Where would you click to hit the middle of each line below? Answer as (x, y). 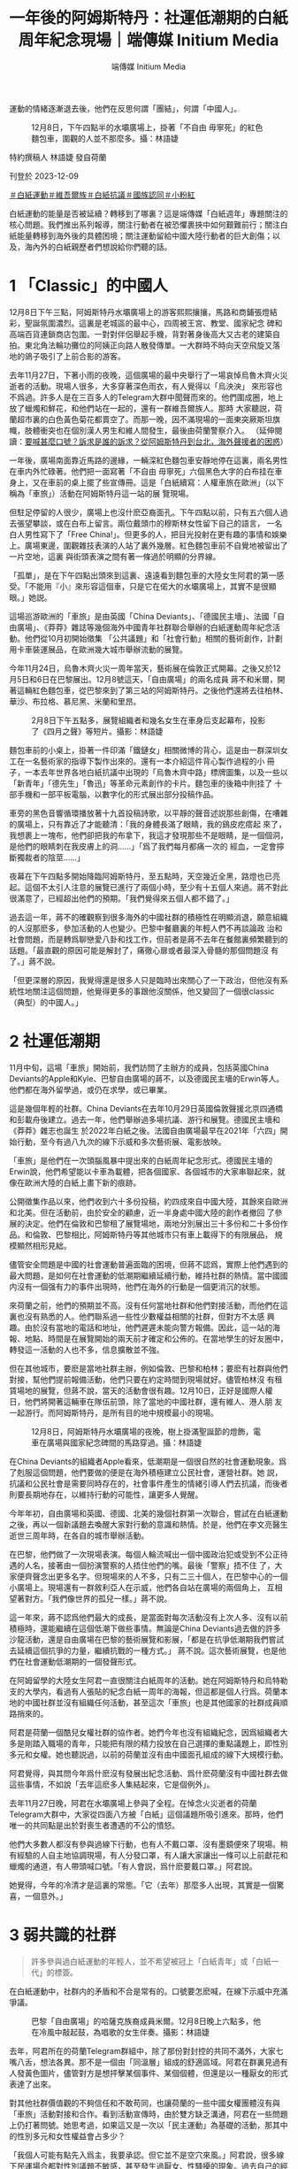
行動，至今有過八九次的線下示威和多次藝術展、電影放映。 (121, 1142)
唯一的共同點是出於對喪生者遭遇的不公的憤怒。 (94, 1825)
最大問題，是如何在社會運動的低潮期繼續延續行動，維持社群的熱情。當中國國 (149, 1275)
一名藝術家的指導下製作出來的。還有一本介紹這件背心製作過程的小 (145, 761)
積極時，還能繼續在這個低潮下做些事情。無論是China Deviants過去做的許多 (145, 1628)
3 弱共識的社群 (63, 1935)
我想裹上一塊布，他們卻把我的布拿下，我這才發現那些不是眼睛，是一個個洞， (149, 835)
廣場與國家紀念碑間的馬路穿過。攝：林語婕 (124, 1442)
